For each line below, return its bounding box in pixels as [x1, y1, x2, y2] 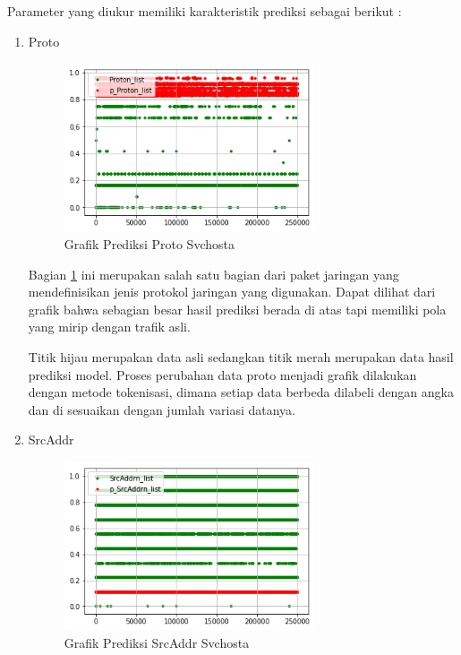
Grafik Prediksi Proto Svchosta [64, 235, 235, 254]
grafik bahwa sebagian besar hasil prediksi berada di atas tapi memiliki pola [28, 299, 447, 318]
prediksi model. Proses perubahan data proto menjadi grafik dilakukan [28, 365, 417, 384]
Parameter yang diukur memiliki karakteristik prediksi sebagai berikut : [7, 2, 402, 20]
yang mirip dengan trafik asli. [28, 317, 191, 336]
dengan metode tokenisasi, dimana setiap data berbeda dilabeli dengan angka [28, 383, 454, 401]
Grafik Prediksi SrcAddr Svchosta [64, 633, 250, 651]
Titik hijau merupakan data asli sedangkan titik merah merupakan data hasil [28, 348, 454, 366]
